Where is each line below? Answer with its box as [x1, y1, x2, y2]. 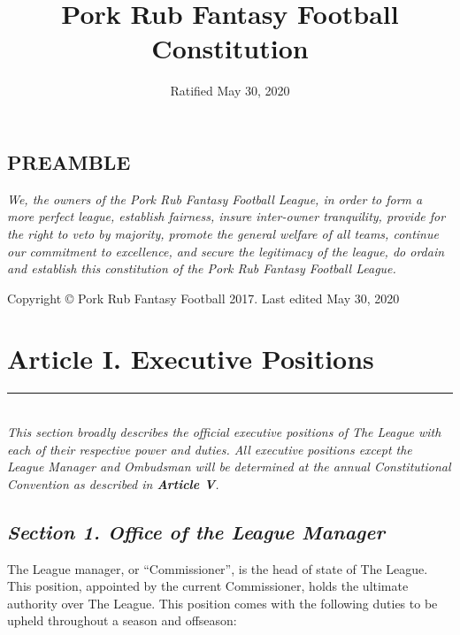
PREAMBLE [7, 148, 131, 175]
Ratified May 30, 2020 [170, 81, 290, 100]
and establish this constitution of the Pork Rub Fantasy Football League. [7, 259, 396, 278]
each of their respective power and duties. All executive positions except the [7, 440, 412, 458]
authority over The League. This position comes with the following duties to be [7, 593, 438, 612]
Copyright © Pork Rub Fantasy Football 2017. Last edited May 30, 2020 [7, 288, 400, 307]
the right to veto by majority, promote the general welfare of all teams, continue [7, 224, 439, 242]
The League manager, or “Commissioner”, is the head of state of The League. [7, 559, 428, 578]
